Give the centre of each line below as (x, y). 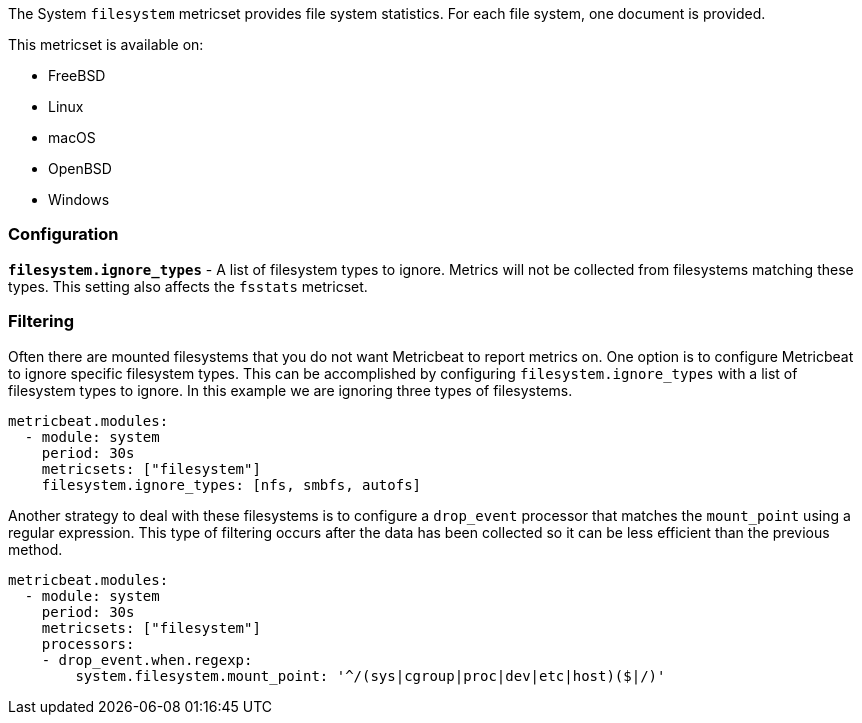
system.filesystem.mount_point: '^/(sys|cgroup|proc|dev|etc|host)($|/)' (370, 675)
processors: (88, 643)
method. (35, 549)
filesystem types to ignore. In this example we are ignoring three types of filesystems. (290, 390)
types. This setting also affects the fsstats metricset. (188, 286)
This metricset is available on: (106, 44)
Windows (79, 199)
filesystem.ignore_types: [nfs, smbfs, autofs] (231, 484)
